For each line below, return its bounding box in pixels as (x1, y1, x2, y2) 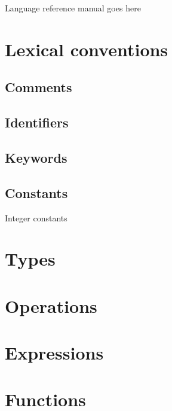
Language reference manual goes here (5, 2, 141, 14)
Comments (5, 78, 72, 96)
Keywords (5, 148, 67, 166)
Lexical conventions (5, 36, 168, 61)
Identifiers (5, 113, 69, 132)
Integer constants (5, 211, 67, 224)
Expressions (5, 340, 104, 365)
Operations (5, 293, 97, 318)
